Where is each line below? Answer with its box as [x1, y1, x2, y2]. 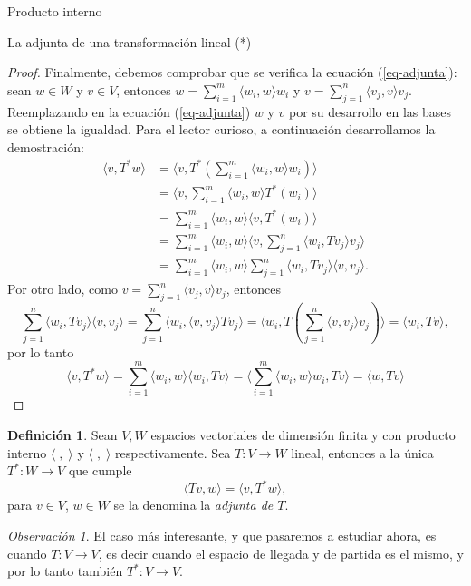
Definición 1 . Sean [7, 425, 118, 444]
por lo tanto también [7, 562, 123, 581]
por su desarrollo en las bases [289, 102, 452, 121]
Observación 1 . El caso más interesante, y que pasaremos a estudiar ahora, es [7, 525, 437, 544]
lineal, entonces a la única [291, 443, 434, 462]
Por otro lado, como [7, 279, 118, 298]
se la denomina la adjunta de [113, 495, 274, 514]
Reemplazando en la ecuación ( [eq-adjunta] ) [7, 102, 251, 121]
